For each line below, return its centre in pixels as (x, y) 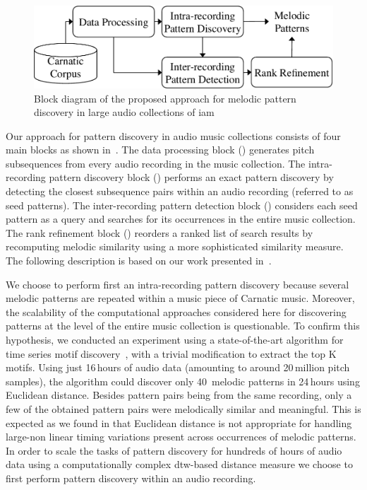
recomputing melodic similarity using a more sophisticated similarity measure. (175, 246)
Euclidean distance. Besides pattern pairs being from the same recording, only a (179, 395)
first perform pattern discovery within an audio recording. (131, 478)
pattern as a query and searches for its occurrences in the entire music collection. (181, 219)
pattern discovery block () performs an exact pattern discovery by (191, 177)
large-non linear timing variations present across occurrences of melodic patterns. (181, 437)
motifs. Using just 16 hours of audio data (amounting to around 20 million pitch (178, 367)
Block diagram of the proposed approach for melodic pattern (165, 98)
